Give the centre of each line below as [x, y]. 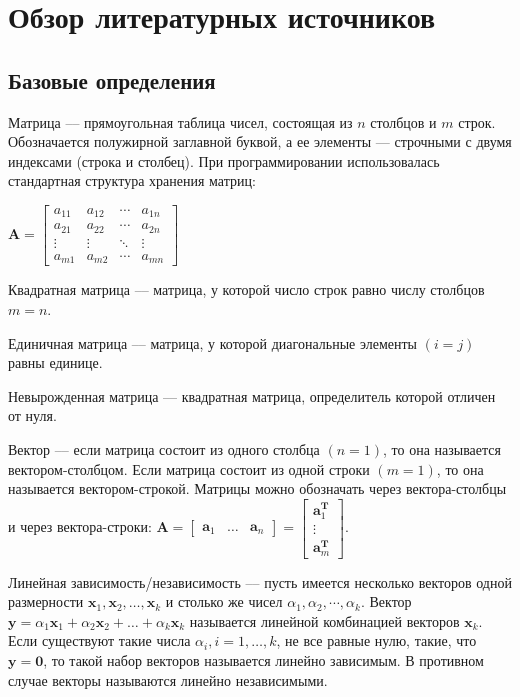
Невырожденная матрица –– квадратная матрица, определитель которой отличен [252, 395]
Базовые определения [112, 79]
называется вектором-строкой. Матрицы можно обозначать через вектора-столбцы [257, 488]
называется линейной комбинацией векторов [324, 620]
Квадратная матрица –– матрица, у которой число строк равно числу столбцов [246, 289]
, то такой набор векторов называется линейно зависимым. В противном [263, 660]
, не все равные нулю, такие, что [376, 640]
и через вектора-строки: [80, 526]
